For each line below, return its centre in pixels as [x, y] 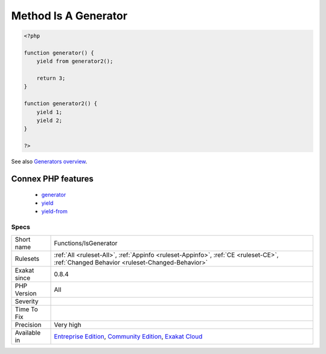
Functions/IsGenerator [86, 243]
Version [26, 293]
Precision [28, 324]
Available [28, 332]
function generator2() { [61, 104]
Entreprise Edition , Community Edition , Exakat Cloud [128, 336]
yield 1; [50, 112]
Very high [68, 324]
